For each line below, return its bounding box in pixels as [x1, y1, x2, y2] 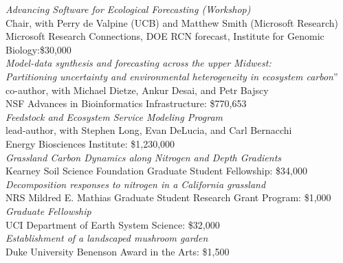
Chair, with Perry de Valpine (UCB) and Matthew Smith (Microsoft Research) [5, 15, 338, 30]
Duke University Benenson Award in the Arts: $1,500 [5, 244, 230, 258]
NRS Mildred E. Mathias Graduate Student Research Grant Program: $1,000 [5, 190, 331, 205]
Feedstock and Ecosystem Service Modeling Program [5, 109, 223, 124]
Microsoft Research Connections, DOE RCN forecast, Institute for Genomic [5, 29, 324, 43]
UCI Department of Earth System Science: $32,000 [5, 217, 220, 231]
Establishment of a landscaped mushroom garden [5, 231, 208, 245]
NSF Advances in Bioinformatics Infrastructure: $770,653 [5, 96, 247, 111]
